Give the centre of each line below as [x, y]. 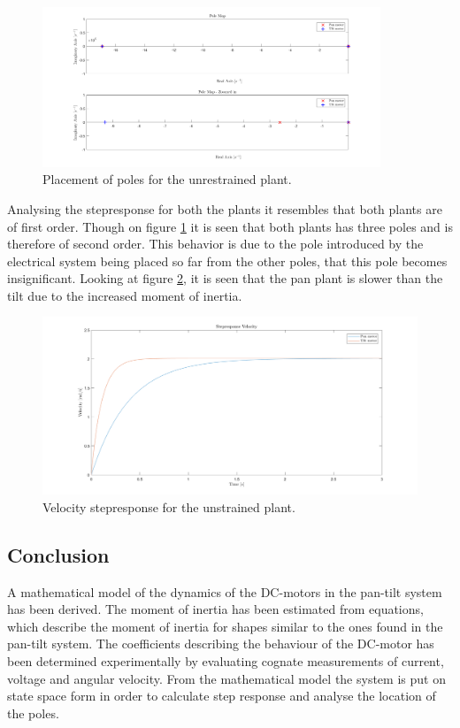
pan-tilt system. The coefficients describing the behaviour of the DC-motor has [221, 644]
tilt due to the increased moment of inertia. [125, 295]
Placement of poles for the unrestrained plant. [167, 179]
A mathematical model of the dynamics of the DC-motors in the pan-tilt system [225, 591]
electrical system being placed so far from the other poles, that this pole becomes [227, 261]
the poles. [33, 713]
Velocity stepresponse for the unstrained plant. [169, 506]
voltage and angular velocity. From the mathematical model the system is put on [226, 678]
